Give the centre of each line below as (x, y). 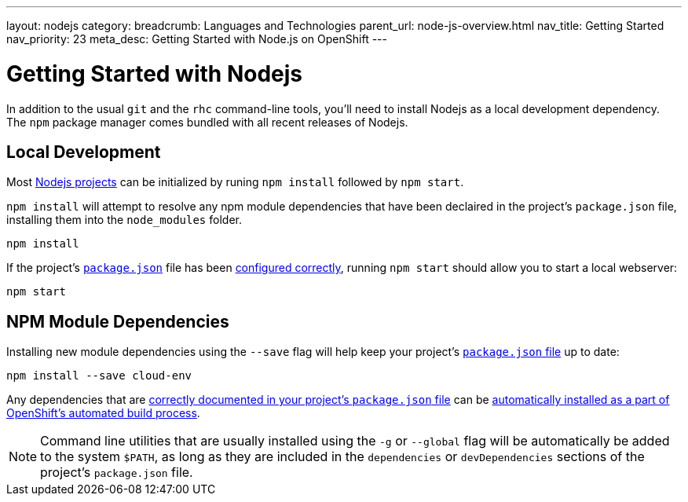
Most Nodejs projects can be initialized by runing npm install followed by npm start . (235, 182)
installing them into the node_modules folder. (124, 220)
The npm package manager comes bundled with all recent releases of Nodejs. (207, 122)
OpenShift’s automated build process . (103, 413)
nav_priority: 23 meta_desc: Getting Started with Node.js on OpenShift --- (197, 39)
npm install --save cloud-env (99, 376)
